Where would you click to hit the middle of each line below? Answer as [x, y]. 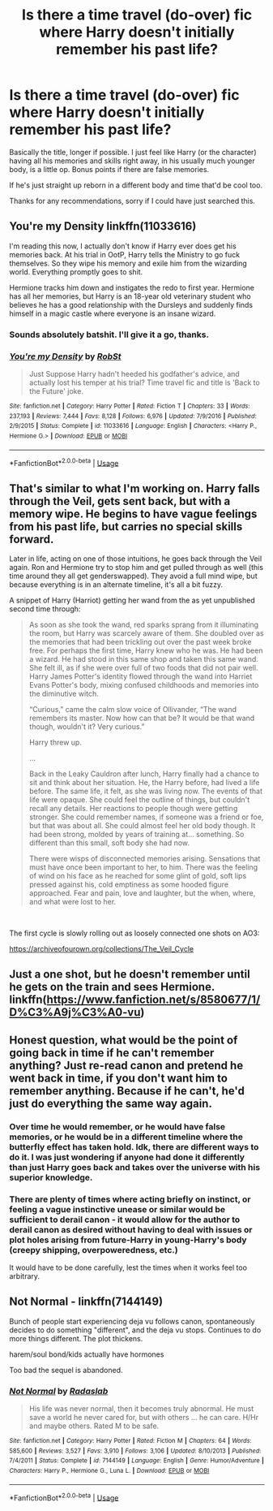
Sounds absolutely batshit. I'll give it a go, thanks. [109, 335]
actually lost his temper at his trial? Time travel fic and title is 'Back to [144, 382]
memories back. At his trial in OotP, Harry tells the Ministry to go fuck [125, 254]
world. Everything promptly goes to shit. [76, 272]
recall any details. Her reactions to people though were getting [133, 809]
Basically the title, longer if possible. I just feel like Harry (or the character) [133, 152]
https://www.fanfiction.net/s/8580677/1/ [154, 1000]
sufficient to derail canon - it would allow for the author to [125, 1220]
